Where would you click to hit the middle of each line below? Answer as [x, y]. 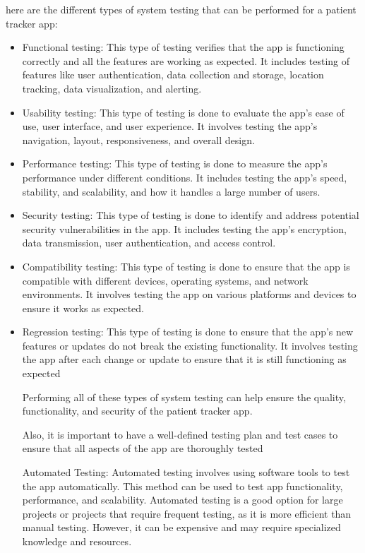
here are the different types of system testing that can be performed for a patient [181, 9]
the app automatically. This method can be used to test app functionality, [182, 486]
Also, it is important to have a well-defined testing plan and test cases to [180, 434]
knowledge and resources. [77, 541]
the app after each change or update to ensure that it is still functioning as [184, 359]
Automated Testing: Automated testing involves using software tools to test [186, 472]
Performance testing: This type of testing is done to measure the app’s [175, 163]
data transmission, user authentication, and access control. [149, 243]
